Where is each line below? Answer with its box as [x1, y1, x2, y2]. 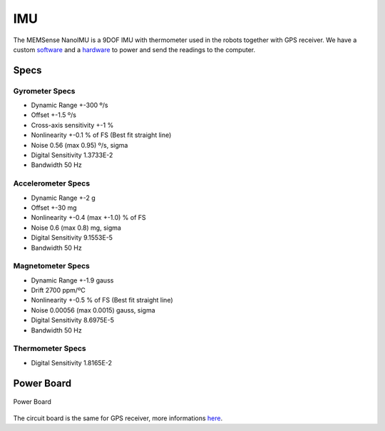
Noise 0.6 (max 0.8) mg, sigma [31, 223, 121, 232]
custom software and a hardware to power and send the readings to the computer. [13, 45, 256, 54]
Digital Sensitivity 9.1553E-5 [31, 233, 113, 242]
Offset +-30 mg [31, 203, 78, 212]
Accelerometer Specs [13, 178, 91, 188]
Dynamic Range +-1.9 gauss [31, 275, 114, 285]
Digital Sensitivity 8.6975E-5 [31, 316, 114, 325]
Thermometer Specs [13, 343, 86, 353]
